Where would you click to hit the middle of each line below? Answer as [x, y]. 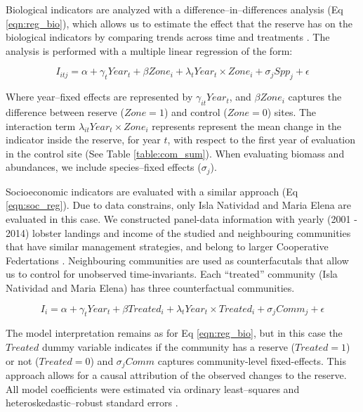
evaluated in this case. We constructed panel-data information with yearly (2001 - [181, 218]
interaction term [41, 125]
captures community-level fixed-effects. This [252, 360]
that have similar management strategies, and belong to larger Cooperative [167, 246]
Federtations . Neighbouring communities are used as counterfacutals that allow [177, 260]
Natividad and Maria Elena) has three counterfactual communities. [150, 287]
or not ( [22, 360]
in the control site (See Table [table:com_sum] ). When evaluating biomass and [175, 153]
